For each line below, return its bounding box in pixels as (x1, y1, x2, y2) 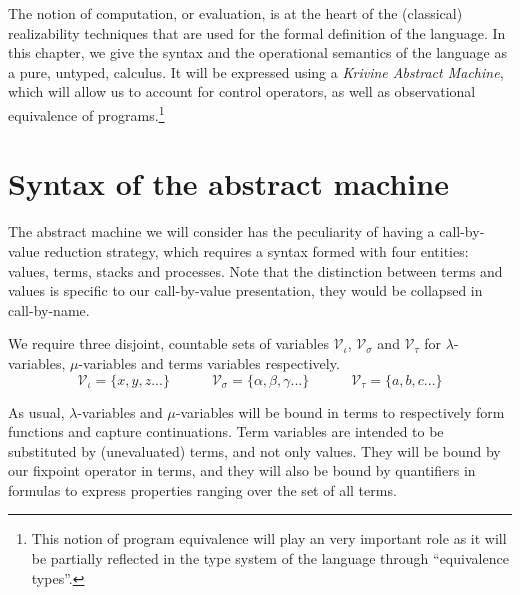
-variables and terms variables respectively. (78, 352, 340, 373)
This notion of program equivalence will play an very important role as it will (31, 528, 507, 549)
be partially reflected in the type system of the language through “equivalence (31, 548, 509, 569)
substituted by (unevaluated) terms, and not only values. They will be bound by (8, 440, 501, 461)
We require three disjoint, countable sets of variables (8, 333, 329, 354)
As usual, (8, 401, 65, 422)
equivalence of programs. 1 (8, 101, 165, 125)
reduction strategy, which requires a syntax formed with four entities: (44, 240, 469, 261)
